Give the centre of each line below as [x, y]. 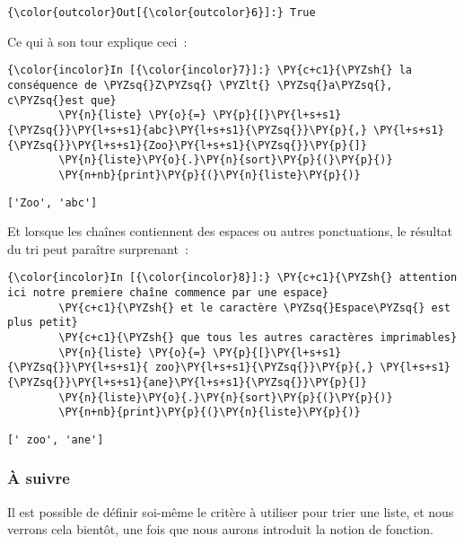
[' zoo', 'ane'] [56, 439]
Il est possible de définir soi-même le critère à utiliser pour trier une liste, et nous [231, 511]
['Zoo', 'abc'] [53, 202]
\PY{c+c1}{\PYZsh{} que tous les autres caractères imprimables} [258, 337]
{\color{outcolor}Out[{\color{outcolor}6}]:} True [162, 13]
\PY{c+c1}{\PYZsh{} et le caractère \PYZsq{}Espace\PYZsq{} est [254, 307]
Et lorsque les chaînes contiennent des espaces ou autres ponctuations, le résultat [230, 231]
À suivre [39, 478]
